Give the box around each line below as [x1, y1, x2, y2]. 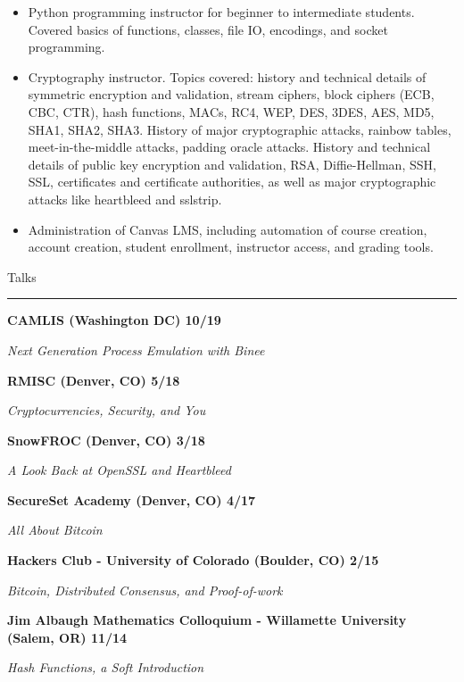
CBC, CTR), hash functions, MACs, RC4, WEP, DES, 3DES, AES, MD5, [28, 102, 435, 121]
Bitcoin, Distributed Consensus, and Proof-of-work [7, 580, 283, 599]
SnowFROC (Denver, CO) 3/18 [7, 430, 205, 449]
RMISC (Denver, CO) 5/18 [7, 370, 180, 389]
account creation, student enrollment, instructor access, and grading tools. [28, 237, 434, 256]
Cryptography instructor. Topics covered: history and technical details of [28, 67, 427, 86]
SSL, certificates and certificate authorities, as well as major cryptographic [28, 172, 436, 191]
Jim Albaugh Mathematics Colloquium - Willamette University [7, 611, 407, 629]
